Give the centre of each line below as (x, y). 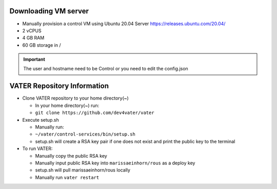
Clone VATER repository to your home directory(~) (76, 98)
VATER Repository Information (59, 86)
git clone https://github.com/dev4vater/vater (95, 113)
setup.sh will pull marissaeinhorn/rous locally (83, 170)
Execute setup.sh (41, 120)
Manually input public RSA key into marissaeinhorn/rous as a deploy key (115, 163)
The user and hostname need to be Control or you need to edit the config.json (106, 69)
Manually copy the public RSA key (71, 156)
